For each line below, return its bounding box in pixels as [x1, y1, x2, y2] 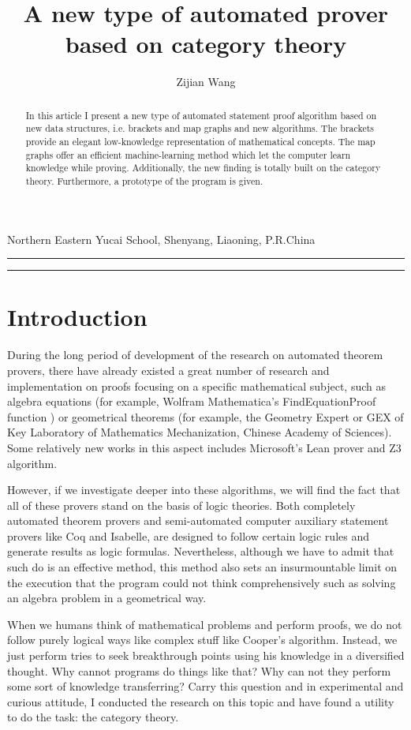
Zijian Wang [176, 73, 236, 90]
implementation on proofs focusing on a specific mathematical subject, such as [7, 377, 386, 394]
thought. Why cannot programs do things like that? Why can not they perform [7, 662, 391, 679]
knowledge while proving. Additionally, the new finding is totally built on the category [25, 161, 381, 174]
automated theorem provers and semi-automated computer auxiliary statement [7, 512, 389, 529]
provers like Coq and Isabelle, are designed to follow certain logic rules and [7, 527, 369, 544]
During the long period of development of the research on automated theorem [7, 346, 383, 363]
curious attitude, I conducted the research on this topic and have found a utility [7, 693, 394, 709]
